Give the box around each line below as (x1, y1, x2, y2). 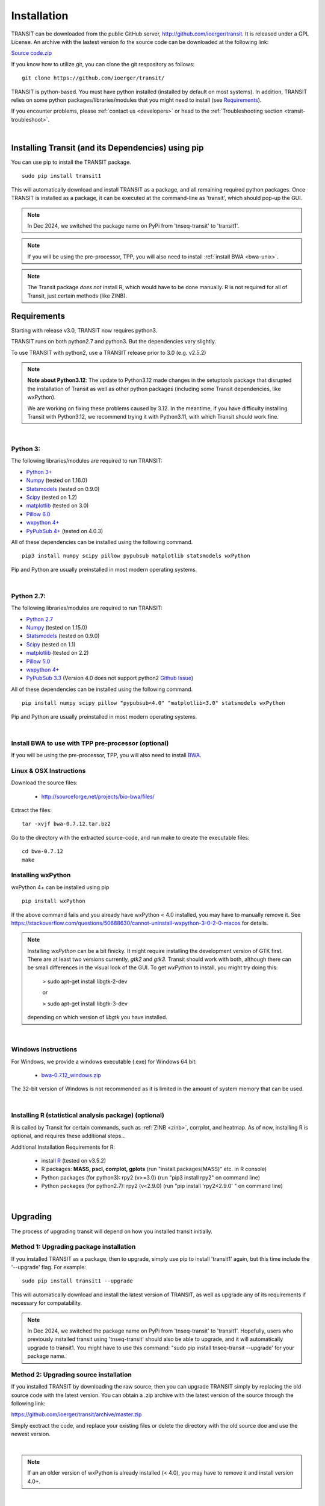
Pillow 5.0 (26, 657, 51, 665)
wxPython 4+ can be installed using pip (11, 883, 110, 891)
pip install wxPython (22, 898, 85, 905)
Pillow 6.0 (26, 510, 51, 517)
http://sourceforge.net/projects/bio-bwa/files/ (41, 793, 155, 800)
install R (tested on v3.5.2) (41, 1157, 107, 1164)
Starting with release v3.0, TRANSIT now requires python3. (11, 327, 158, 334)
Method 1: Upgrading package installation (11, 1243, 136, 1251)
